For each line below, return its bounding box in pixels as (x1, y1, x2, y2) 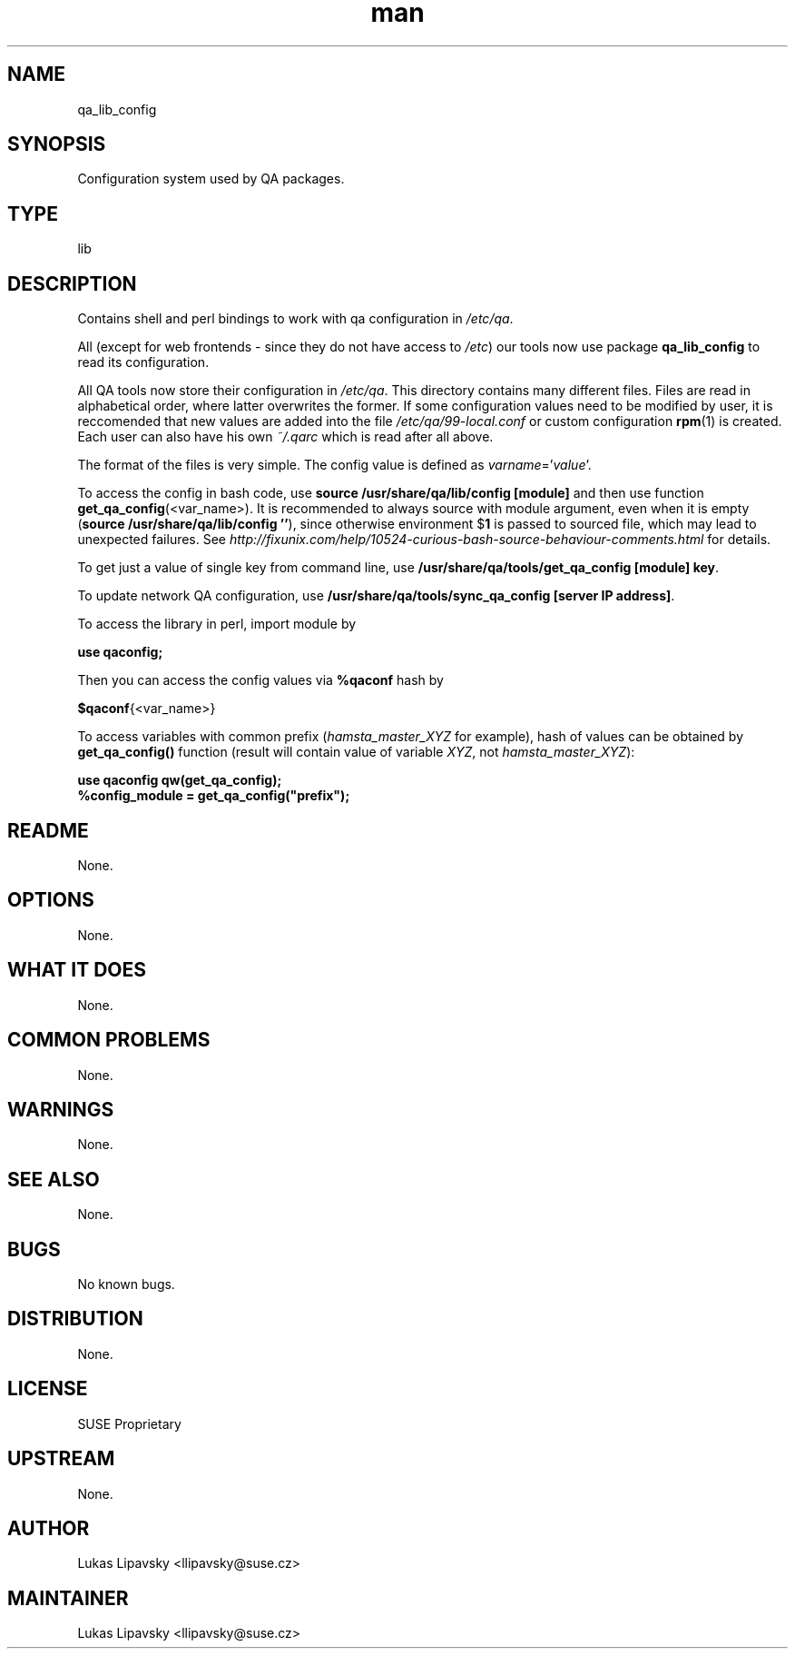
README (7, 818, 89, 842)
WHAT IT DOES (7, 958, 147, 982)
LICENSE (7, 1377, 88, 1401)
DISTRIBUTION (7, 1307, 143, 1331)
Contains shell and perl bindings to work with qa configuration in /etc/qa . (77, 311, 514, 327)
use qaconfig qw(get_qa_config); (77, 772, 282, 788)
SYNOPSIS (7, 133, 106, 156)
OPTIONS (7, 888, 94, 912)
